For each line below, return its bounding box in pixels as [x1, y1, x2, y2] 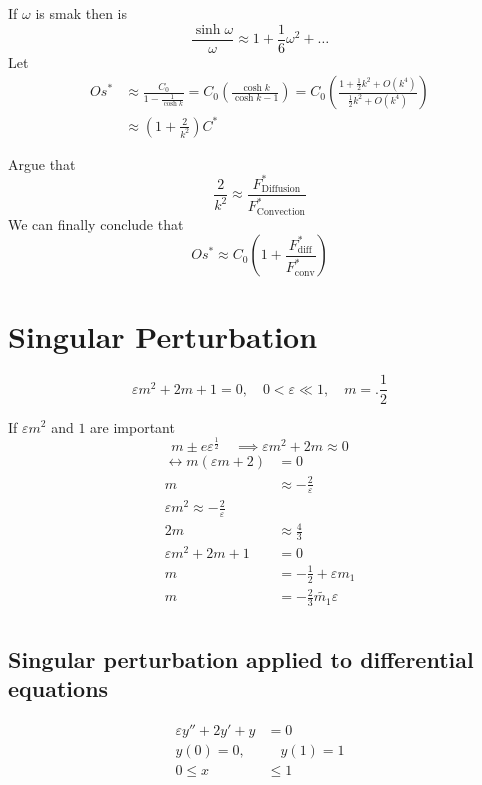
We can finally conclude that [8, 213, 184, 234]
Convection [256, 206, 305, 217]
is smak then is [35, 3, 127, 23]
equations [8, 672, 109, 703]
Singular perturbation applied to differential [8, 643, 474, 674]
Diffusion [261, 184, 301, 195]
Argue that [8, 153, 76, 174]
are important [90, 416, 175, 437]
